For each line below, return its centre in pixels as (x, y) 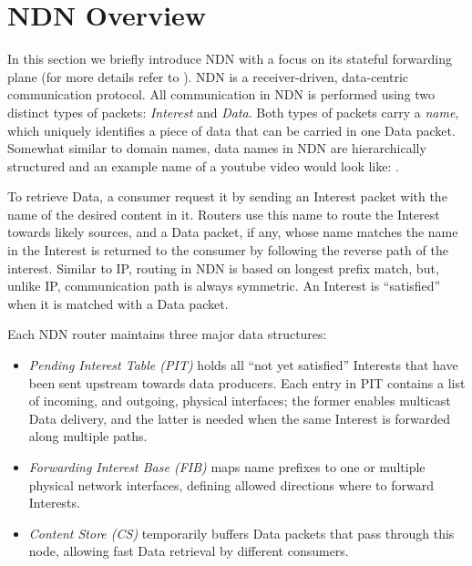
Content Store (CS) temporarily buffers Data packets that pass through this (241, 533)
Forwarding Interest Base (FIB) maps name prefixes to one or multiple (227, 467)
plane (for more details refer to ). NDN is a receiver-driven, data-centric (208, 76)
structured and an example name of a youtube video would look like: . (203, 165)
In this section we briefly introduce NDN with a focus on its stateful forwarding (230, 59)
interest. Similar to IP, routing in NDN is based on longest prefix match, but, (223, 268)
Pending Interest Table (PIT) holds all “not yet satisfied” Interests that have (243, 365)
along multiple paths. (88, 436)
